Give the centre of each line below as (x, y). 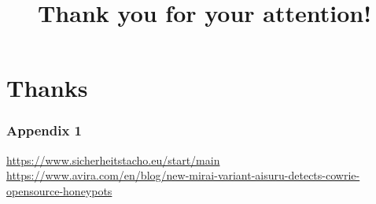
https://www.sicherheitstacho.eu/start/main (113, 159)
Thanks (47, 88)
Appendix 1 (44, 130)
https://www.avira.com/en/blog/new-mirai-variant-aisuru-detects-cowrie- (183, 175)
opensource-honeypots (59, 190)
